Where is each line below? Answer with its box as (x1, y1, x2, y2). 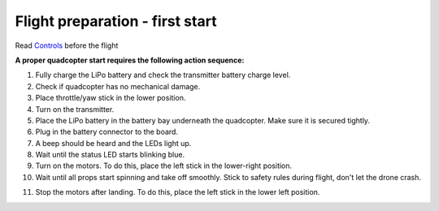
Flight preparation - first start (15, 12, 217, 30)
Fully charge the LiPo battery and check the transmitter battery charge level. (35, 70, 291, 80)
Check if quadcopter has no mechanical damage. (35, 81, 201, 91)
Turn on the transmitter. (35, 104, 115, 114)
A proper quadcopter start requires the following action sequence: (15, 55, 245, 65)
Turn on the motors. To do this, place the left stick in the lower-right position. (35, 161, 293, 170)
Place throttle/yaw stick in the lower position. (35, 93, 186, 103)
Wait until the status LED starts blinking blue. (35, 150, 185, 160)
